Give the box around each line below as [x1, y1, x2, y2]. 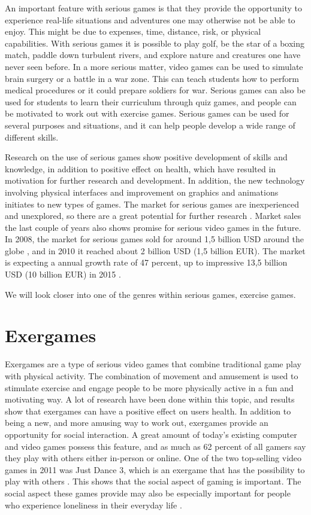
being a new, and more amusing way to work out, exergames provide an [5, 416, 268, 429]
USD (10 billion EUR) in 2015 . [5, 268, 121, 281]
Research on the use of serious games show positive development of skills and [5, 151, 288, 163]
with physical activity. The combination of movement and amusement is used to [5, 369, 298, 382]
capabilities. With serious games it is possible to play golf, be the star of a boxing [5, 36, 305, 49]
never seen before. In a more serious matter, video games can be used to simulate [5, 60, 303, 72]
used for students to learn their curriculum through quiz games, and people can [5, 95, 297, 108]
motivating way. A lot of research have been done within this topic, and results [5, 393, 295, 406]
